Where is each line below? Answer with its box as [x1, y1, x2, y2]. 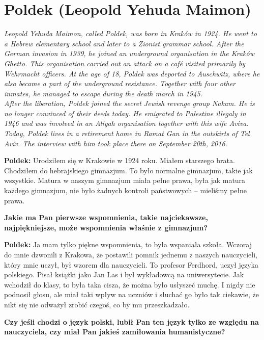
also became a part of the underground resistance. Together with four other [4, 78, 236, 89]
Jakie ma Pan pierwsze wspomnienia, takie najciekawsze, [4, 212, 208, 223]
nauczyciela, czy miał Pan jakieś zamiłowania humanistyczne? [4, 326, 225, 337]
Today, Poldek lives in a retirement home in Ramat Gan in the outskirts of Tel [4, 128, 250, 139]
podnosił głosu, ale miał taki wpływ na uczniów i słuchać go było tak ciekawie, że [4, 289, 259, 300]
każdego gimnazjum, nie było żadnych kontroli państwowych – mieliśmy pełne [4, 185, 247, 196]
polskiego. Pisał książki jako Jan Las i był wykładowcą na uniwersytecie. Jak [4, 269, 244, 280]
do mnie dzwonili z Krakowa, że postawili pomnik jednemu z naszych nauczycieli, [4, 249, 257, 259]
